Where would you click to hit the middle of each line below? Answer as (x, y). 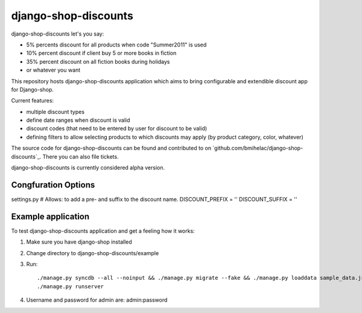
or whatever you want (53, 70)
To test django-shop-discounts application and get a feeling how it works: (103, 231)
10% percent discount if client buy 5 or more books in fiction (101, 53)
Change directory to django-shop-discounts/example (93, 253)
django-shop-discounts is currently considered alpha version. (88, 168)
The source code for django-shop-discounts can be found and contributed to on (111, 148)
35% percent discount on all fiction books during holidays (98, 62)
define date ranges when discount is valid (78, 120)
